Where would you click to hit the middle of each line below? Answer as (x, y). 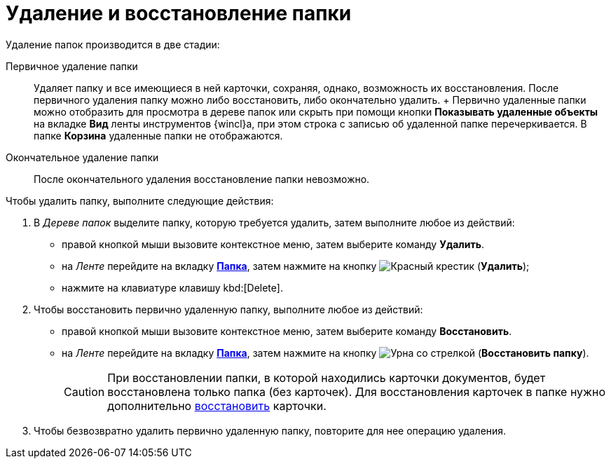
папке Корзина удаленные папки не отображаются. (158, 135)
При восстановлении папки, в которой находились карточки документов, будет (327, 377)
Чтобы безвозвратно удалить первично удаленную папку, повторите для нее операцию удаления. (270, 430)
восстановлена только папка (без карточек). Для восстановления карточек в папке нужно (357, 391)
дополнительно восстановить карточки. (217, 405)
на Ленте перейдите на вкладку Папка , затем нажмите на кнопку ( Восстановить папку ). (325, 353)
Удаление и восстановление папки (179, 13)
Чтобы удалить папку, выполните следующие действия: (140, 200)
